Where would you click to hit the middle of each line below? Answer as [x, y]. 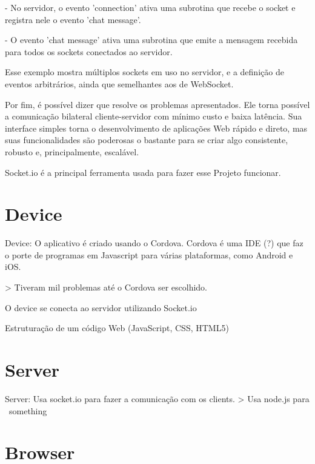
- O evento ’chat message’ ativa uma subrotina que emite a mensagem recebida [151, 40]
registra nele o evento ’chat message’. [73, 19]
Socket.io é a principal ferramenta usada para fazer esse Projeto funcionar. [143, 172]
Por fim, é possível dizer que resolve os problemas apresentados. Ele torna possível [157, 104]
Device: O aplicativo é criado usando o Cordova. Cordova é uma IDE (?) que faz [154, 243]
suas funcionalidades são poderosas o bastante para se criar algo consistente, [147, 140]
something [28, 410]
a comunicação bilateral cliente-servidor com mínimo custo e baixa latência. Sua [154, 116]
